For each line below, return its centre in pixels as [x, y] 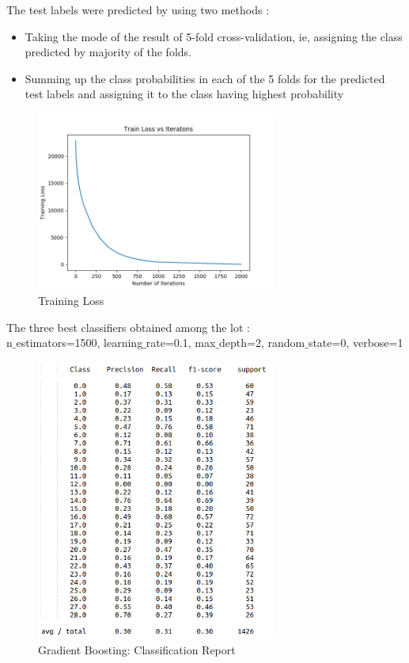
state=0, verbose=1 [356, 343]
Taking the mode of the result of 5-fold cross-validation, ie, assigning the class [214, 36]
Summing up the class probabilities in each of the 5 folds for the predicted [205, 78]
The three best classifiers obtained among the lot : [128, 327]
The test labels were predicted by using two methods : [138, 10]
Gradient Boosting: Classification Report [137, 650]
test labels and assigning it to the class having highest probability [184, 94]
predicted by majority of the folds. [108, 52]
